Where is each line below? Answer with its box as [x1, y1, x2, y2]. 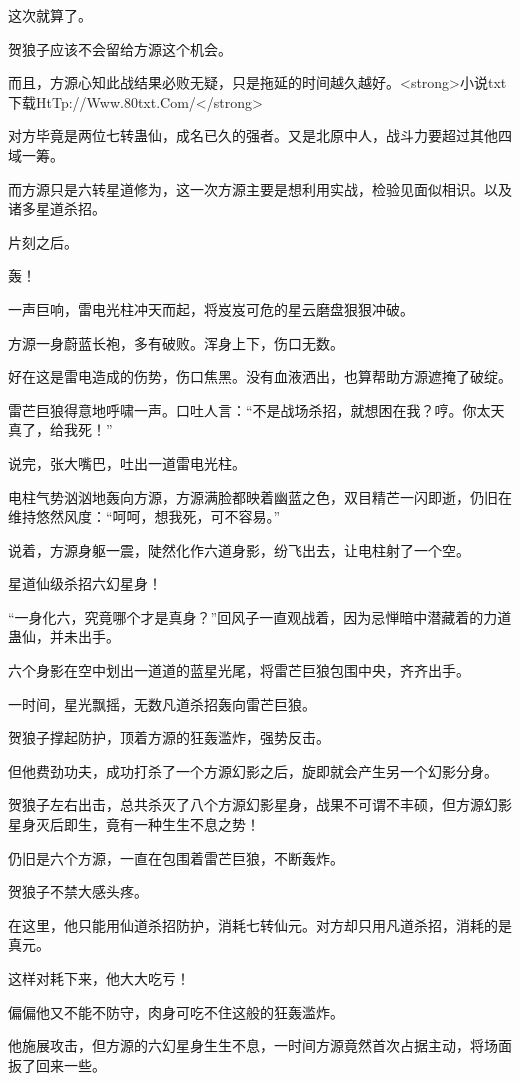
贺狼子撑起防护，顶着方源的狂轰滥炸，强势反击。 [8, 727, 330, 748]
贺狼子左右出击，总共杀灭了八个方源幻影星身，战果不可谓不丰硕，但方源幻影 [8, 794, 512, 815]
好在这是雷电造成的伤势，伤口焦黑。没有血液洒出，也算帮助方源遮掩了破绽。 [8, 366, 512, 387]
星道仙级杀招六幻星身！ [8, 573, 162, 594]
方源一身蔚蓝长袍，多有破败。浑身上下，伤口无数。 [8, 332, 344, 353]
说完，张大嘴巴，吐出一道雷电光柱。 [8, 452, 246, 473]
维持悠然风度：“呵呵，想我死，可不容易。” [8, 506, 281, 527]
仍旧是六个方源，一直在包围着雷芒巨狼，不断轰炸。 [8, 847, 344, 868]
